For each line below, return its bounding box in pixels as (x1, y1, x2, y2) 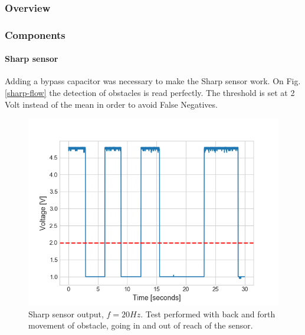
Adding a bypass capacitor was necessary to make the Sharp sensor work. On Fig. (5, 75, 301, 87)
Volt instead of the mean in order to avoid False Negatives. (5, 98, 218, 110)
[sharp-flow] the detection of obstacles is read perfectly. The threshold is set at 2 (5, 87, 295, 99)
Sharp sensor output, (28, 307, 104, 320)
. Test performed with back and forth (140, 307, 276, 320)
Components (5, 27, 65, 42)
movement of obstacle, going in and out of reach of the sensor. (28, 319, 253, 331)
